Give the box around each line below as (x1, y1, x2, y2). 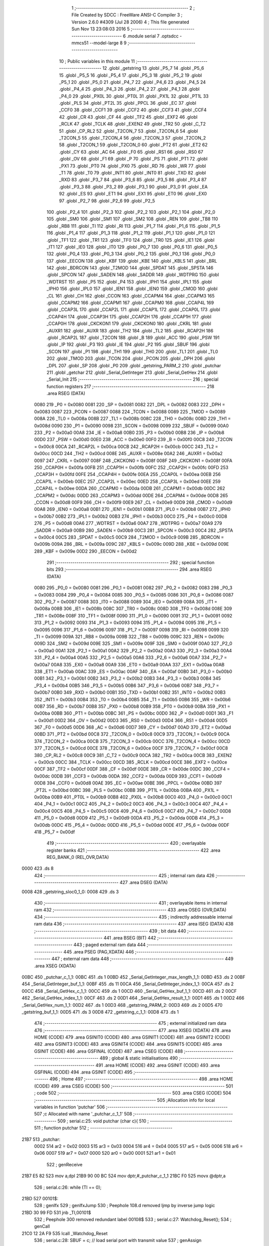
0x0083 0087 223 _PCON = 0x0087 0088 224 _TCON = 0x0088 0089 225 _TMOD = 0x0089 (34, 409, 226, 415)
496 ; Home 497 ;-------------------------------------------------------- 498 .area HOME (49, 1076, 234, 1082)
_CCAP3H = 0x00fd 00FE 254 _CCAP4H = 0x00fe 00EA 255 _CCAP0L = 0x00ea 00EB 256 (34, 471, 221, 477)
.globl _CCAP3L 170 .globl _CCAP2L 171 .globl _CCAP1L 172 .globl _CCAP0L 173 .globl (46, 307, 220, 312)
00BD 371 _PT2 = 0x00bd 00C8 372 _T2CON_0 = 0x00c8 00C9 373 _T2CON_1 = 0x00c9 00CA (34, 731, 230, 737)
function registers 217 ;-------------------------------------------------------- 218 (46, 383, 214, 389)
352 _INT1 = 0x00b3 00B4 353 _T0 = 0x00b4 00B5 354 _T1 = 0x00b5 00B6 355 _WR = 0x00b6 (34, 696, 231, 702)
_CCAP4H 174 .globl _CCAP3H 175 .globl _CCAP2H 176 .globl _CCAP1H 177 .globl (46, 313, 212, 319)
